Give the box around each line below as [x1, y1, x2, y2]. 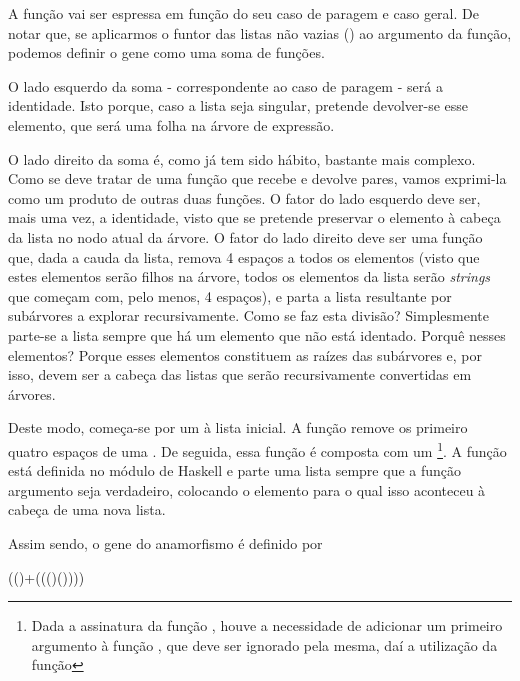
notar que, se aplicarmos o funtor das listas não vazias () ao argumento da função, [8, 22, 512, 43]
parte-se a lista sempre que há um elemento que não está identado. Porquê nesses [8, 324, 506, 345]
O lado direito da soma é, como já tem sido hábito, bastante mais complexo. [8, 148, 476, 169]
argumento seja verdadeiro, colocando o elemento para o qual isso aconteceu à [8, 479, 486, 500]
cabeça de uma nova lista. [8, 499, 166, 520]
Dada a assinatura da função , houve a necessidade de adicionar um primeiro [31, 615, 503, 636]
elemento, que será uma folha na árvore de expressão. [8, 114, 335, 135]
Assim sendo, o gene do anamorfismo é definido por [8, 532, 323, 553]
